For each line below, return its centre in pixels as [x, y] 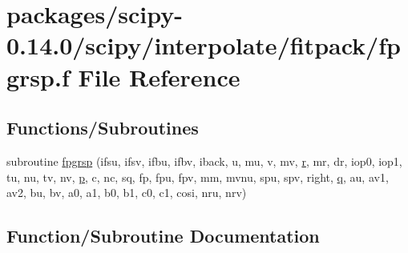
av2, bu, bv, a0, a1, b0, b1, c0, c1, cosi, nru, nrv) [127, 193]
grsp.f [38, 76]
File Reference [159, 76]
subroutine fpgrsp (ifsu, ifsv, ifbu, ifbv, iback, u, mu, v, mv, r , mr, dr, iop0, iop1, [204, 161]
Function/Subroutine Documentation [163, 236]
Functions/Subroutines [103, 128]
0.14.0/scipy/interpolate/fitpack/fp [204, 45]
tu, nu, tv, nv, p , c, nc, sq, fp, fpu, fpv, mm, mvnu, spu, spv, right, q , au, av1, [198, 177]
